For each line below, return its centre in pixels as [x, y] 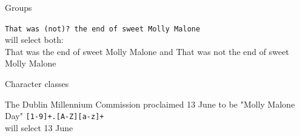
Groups [18, 7]
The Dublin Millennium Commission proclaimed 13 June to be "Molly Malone [150, 104]
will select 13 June [39, 127]
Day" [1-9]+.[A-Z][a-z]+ [55, 116]
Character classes [37, 84]
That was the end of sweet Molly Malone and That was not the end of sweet [147, 51]
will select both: [34, 40]
